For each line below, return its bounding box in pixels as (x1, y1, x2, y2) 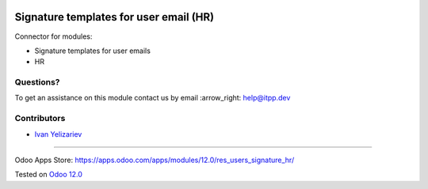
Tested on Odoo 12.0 (14, 170, 82, 180)
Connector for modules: (14, 32, 93, 41)
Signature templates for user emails (34, 46, 151, 55)
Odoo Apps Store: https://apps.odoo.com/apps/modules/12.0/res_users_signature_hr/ (14, 155, 295, 164)
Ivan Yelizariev (34, 129, 82, 138)
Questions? (14, 77, 60, 88)
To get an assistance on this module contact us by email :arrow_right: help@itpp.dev (14, 93, 291, 103)
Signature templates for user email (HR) (14, 10, 214, 24)
